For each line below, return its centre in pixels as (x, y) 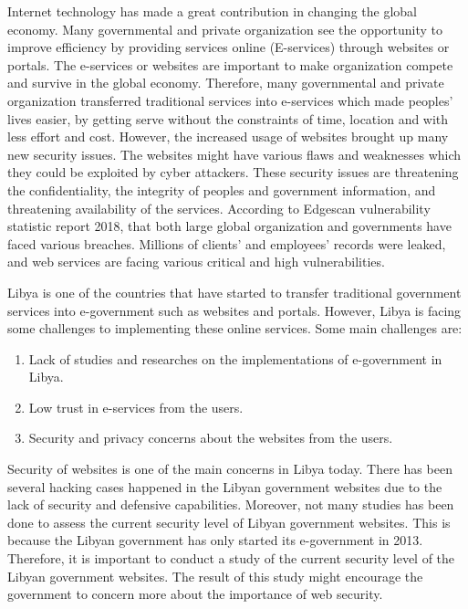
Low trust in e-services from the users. (136, 407)
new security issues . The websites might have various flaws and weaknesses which (234, 154)
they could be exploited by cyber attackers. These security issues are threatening (233, 172)
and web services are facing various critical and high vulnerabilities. (196, 262)
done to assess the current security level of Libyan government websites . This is (229, 522)
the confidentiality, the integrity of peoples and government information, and (222, 189)
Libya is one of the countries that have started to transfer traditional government (234, 292)
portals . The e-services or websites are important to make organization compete (230, 64)
